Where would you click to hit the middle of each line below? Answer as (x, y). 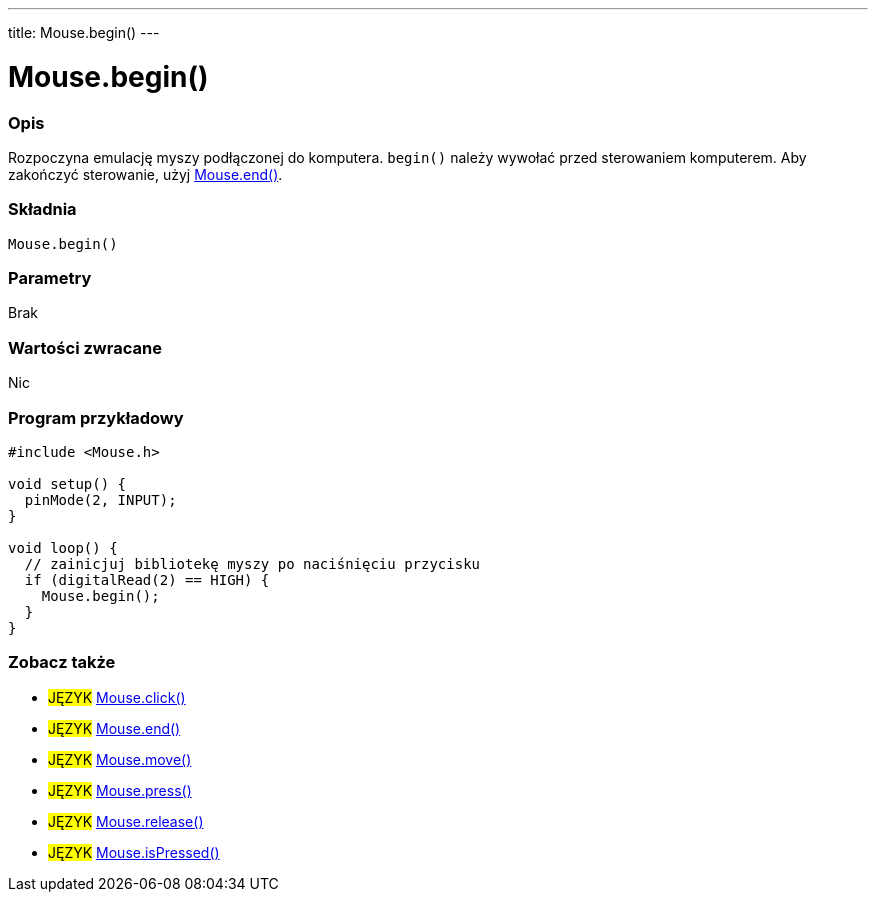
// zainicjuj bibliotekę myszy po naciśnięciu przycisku (252, 563)
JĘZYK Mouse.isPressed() (134, 852)
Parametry (50, 278)
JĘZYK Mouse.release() (126, 821)
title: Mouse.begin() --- (84, 32)
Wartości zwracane (85, 347)
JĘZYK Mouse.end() (114, 728)
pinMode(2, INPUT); (100, 499)
